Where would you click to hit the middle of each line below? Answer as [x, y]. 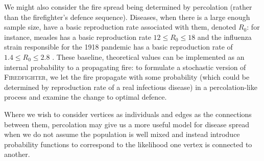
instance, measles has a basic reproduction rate [78, 37]
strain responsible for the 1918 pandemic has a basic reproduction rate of [118, 47]
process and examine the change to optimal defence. [86, 97]
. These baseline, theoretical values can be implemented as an [148, 56]
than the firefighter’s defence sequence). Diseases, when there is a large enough [127, 17]
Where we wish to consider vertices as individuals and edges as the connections [128, 114]
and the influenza [224, 37]
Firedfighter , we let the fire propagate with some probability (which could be [127, 77]
